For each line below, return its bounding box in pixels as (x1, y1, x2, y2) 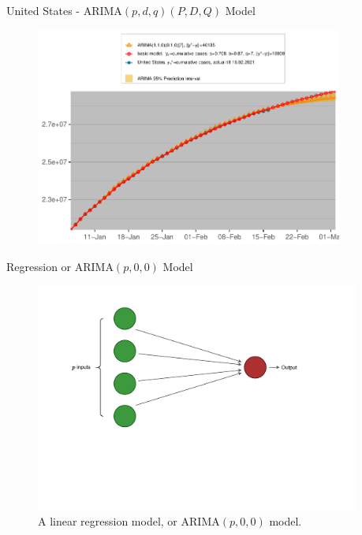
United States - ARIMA (6, 2, 122, 18)
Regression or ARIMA (6, 258, 114, 275)
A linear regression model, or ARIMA (38, 513, 220, 529)
